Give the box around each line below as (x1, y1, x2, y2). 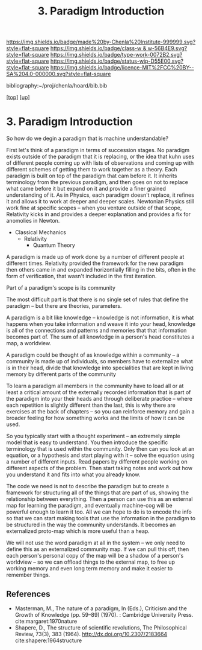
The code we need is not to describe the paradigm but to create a (6, 483, 170, 490)
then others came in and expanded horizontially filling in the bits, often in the (6, 266, 196, 273)
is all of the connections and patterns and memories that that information (6, 327, 187, 334)
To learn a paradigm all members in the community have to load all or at (6, 382, 184, 390)
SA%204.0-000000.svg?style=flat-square (6, 71, 111, 78)
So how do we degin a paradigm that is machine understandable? (6, 135, 169, 142)
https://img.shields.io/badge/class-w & (50, 45, 147, 52)
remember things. (6, 572, 50, 579)
